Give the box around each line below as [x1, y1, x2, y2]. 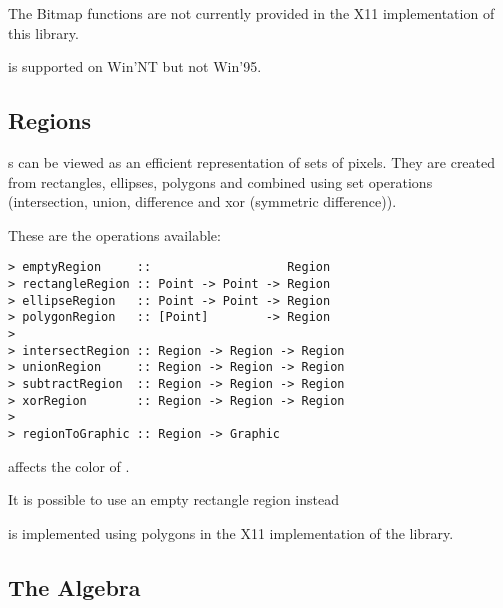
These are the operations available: [8, 224, 221, 245]
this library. [8, 22, 79, 43]
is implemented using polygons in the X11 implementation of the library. [8, 522, 454, 543]
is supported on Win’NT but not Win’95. [8, 56, 262, 77]
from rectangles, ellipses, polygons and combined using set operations [8, 171, 433, 192]
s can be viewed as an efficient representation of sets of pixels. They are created [8, 151, 496, 172]
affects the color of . [8, 455, 130, 476]
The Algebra [8, 571, 141, 602]
